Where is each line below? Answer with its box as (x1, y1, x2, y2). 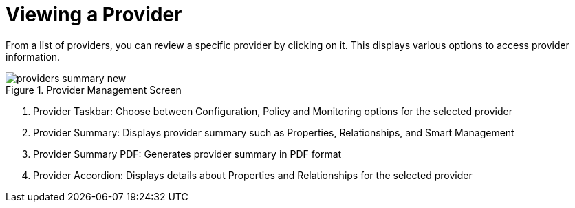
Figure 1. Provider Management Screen (6, 83, 182, 96)
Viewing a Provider (6, 3, 182, 26)
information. (6, 50, 61, 63)
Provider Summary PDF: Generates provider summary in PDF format (33, 147, 342, 160)
